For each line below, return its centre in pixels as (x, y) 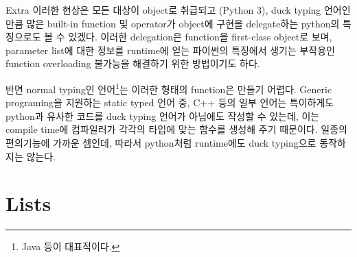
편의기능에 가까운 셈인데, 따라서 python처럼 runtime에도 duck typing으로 (161, 143)
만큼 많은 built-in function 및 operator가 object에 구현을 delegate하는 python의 (173, 23)
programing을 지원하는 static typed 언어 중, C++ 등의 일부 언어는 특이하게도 (170, 102)
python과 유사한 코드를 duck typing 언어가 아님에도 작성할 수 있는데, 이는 (163, 115)
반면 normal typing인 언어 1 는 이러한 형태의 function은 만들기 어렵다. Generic (169, 88)
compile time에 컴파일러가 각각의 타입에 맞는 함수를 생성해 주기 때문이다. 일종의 (176, 129)
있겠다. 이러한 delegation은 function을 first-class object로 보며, (200, 37)
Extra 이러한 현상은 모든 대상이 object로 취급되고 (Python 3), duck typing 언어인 (178, 10)
